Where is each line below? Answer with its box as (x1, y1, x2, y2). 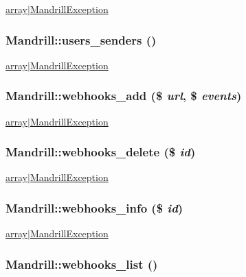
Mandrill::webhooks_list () (5, 255, 158, 272)
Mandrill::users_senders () (5, 31, 157, 48)
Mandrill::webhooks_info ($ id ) (5, 199, 183, 216)
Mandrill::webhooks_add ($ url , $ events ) (5, 87, 242, 104)
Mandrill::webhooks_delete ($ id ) (5, 143, 196, 160)
